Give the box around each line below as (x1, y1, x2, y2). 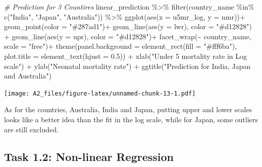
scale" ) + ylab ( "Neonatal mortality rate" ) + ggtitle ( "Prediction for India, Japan (4, 60, 251, 71)
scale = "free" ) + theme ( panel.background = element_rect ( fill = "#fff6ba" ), (4, 41, 237, 51)
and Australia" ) (4, 70, 52, 81)
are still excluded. (4, 124, 59, 134)
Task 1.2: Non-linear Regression (4, 148, 174, 164)
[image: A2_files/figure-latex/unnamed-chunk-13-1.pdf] (4, 90, 196, 97)
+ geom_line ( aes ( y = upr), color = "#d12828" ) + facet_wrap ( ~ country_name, (4, 31, 251, 41)
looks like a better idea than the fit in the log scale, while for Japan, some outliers (4, 114, 258, 124)
